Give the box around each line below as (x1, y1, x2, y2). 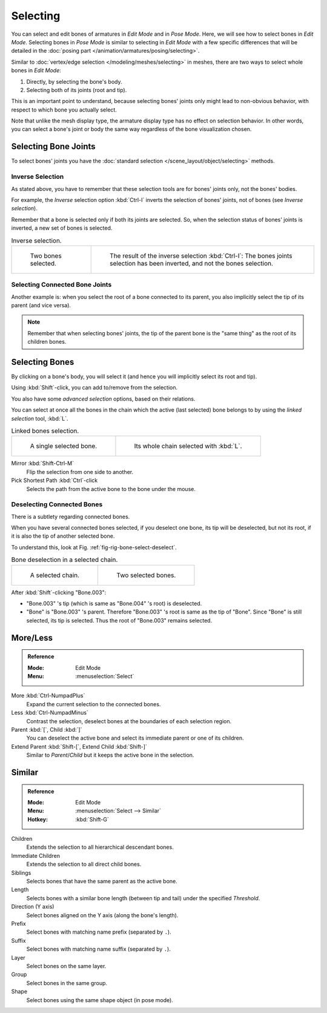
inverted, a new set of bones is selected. (11, 224, 113, 232)
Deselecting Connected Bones (11, 500, 103, 509)
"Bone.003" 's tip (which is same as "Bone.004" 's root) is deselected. (26, 600, 202, 607)
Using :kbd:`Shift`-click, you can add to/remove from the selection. (11, 384, 178, 391)
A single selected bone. (30, 442, 97, 450)
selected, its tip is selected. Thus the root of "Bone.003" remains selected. (26, 617, 213, 624)
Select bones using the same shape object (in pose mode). (26, 996, 174, 1003)
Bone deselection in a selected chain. (11, 555, 118, 564)
